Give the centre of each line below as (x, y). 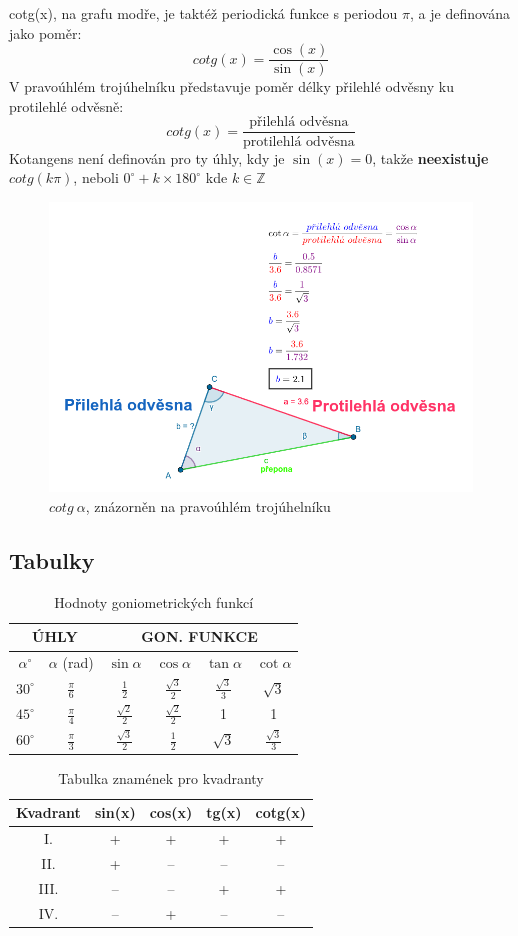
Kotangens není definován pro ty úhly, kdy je (147, 157)
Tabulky (52, 560)
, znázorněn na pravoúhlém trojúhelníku (208, 506)
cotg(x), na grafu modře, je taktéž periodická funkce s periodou (203, 13)
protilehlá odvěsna (299, 141)
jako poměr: (45, 32)
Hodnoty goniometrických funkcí (154, 601)
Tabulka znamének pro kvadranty (161, 777)
